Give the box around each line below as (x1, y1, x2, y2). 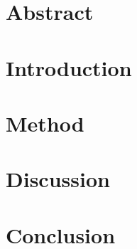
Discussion (6, 164, 110, 194)
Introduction (6, 53, 132, 82)
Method (6, 108, 84, 137)
